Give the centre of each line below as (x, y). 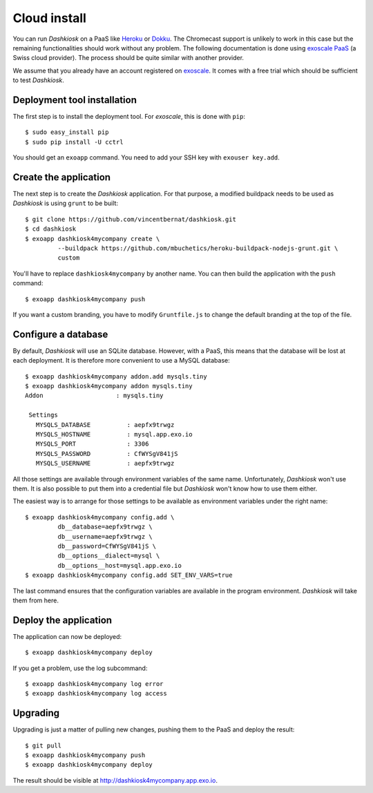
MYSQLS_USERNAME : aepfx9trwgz (105, 464)
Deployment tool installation (75, 100)
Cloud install (49, 18)
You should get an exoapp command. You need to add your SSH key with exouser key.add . (146, 157)
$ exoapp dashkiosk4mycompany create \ (93, 239)
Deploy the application (63, 620)
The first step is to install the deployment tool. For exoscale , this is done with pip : (129, 117)
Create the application (61, 177)
